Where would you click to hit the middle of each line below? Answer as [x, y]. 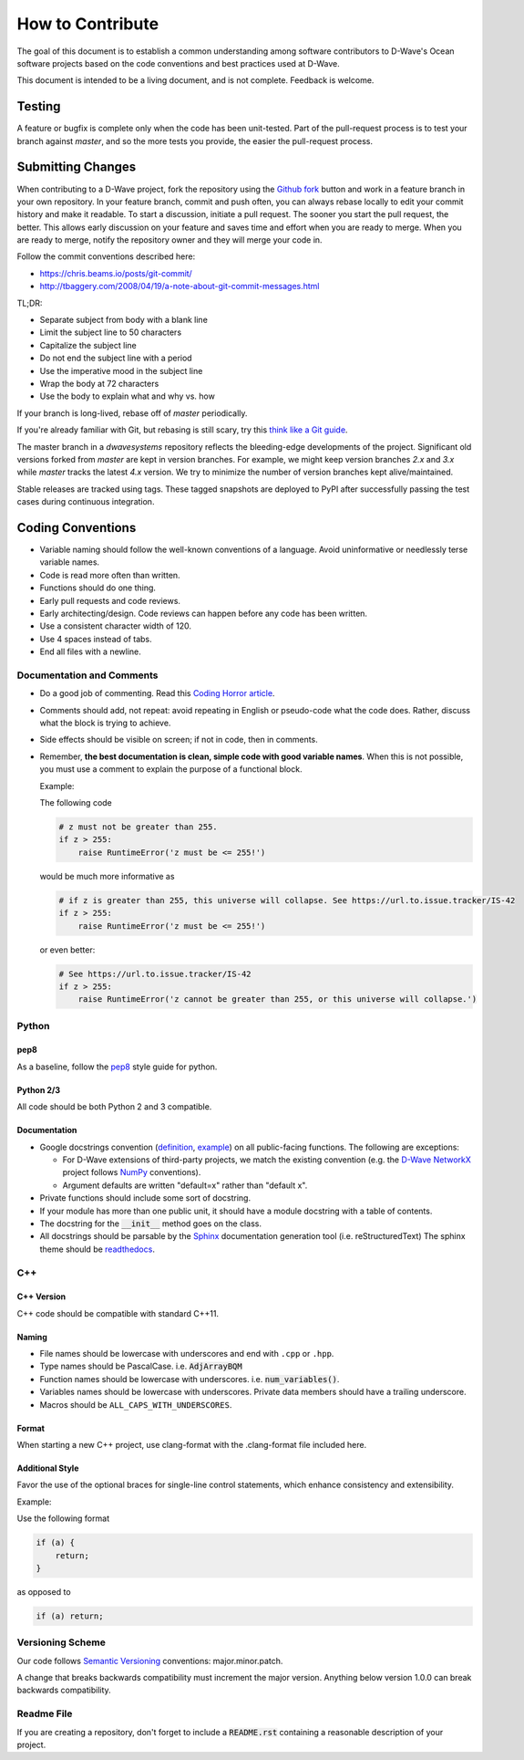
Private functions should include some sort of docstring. [145, 1198]
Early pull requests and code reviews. [110, 600]
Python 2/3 [39, 1089]
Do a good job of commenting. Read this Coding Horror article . [157, 693]
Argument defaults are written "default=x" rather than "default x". [185, 1185]
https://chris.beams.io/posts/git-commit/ [116, 273]
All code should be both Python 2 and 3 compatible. [114, 1107]
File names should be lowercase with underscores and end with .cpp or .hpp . [187, 1354]
